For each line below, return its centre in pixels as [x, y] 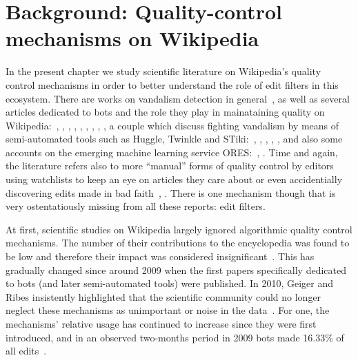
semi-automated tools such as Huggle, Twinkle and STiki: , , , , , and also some [174, 139]
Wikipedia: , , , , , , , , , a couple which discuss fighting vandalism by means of [172, 125]
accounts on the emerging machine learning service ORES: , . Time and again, [172, 152]
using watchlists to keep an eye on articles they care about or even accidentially [174, 179]
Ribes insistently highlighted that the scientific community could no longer [163, 296]
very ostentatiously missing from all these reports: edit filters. [136, 206]
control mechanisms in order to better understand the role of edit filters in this [172, 84]
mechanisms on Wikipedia [132, 38]
